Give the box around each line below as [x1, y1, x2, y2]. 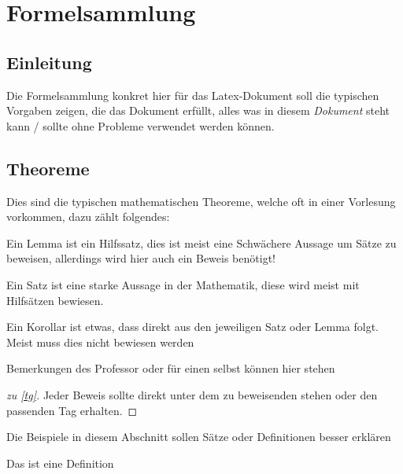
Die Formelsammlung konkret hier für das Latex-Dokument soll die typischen [6, 86, 379, 103]
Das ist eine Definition [6, 454, 114, 471]
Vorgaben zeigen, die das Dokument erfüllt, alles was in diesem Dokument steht [6, 102, 390, 119]
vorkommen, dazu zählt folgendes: [6, 208, 170, 225]
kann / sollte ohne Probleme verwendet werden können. [6, 117, 275, 134]
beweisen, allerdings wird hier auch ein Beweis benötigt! [6, 250, 275, 266]
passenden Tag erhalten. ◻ [6, 402, 138, 418]
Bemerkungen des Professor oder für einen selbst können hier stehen [6, 360, 335, 377]
